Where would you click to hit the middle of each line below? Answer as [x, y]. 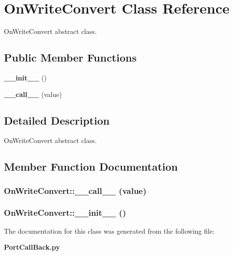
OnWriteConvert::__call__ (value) [75, 190]
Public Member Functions [70, 57]
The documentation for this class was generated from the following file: [109, 231]
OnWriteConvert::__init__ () [65, 213]
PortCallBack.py [32, 247]
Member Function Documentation [91, 167]
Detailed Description [57, 120]
